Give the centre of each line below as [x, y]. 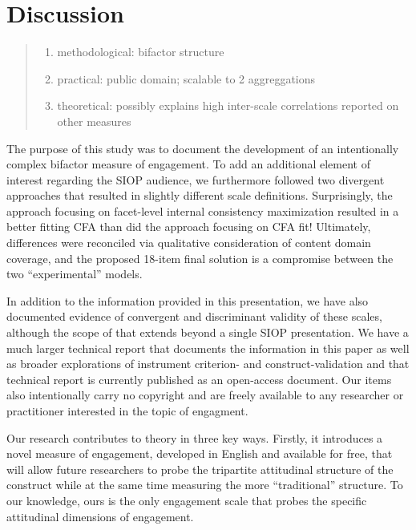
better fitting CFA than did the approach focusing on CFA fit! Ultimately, [189, 227]
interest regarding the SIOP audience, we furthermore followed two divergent [196, 179]
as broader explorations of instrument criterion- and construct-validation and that [208, 364]
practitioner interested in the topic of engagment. [127, 411]
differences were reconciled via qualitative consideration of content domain [189, 243]
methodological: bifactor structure [141, 52]
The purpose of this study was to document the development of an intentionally [203, 148]
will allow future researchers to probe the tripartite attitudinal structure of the [200, 469]
